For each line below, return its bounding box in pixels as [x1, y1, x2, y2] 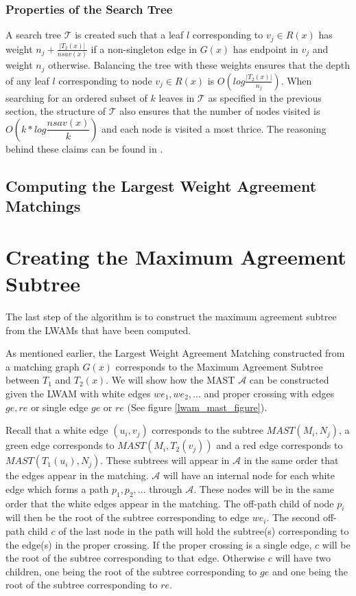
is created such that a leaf [75, 27, 184, 42]
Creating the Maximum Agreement [5, 242, 346, 270]
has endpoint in [233, 41, 298, 56]
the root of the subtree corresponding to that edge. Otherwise [5, 551, 265, 565]
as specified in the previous [208, 90, 322, 104]
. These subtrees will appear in [100, 453, 230, 467]
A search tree [5, 27, 62, 42]
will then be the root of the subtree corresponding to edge [5, 510, 249, 525]
